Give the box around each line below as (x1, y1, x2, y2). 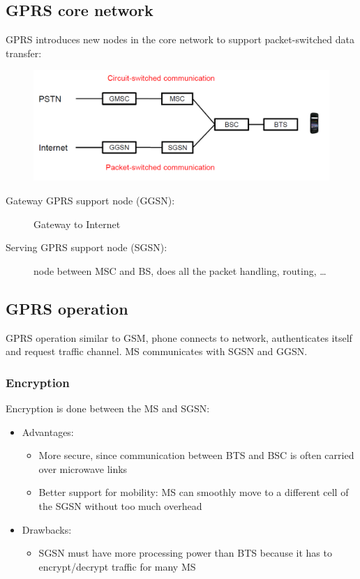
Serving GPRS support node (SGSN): (6, 240, 167, 255)
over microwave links (38, 461, 128, 476)
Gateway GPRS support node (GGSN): (6, 193, 175, 207)
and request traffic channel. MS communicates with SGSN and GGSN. (6, 344, 308, 359)
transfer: (6, 45, 42, 60)
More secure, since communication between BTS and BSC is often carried (38, 448, 354, 463)
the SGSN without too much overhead (38, 498, 202, 513)
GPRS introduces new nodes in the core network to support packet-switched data (6, 32, 354, 47)
